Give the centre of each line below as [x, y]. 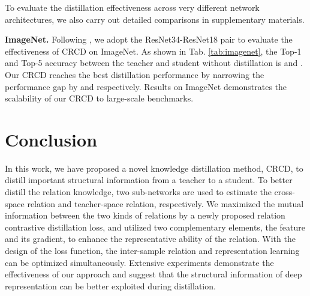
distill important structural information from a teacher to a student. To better [149, 180]
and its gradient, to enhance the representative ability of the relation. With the [150, 239]
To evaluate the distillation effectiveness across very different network [132, 7]
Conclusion [51, 139]
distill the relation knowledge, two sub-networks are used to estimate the [138, 192]
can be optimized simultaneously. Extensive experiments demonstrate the [139, 262]
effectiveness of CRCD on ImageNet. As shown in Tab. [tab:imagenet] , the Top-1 [153, 51]
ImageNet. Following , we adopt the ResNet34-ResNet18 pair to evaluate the [149, 39]
